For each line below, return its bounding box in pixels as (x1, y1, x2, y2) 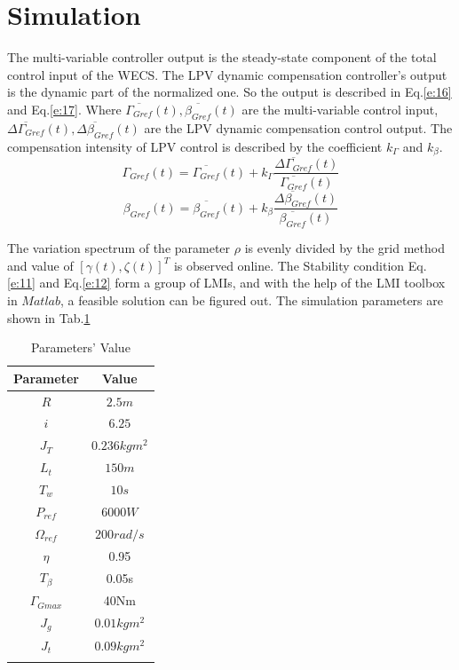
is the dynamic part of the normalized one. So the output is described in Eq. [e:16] (7, 83, 452, 101)
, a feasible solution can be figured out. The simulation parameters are (60, 290, 443, 309)
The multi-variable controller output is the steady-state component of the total (7, 48, 437, 67)
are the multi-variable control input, (241, 99, 439, 118)
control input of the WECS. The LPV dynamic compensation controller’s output (7, 65, 447, 83)
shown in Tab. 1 (7, 308, 91, 327)
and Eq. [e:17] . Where (7, 99, 122, 118)
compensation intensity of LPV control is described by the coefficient (7, 137, 383, 155)
